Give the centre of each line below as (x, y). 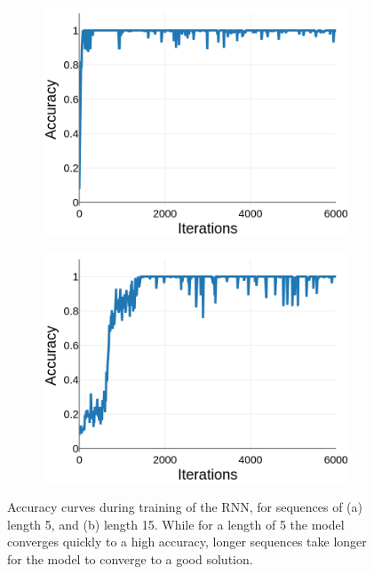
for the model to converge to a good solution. (130, 558)
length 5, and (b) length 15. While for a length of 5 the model (176, 524)
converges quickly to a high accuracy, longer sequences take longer (187, 542)
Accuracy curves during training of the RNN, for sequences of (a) (185, 507)
